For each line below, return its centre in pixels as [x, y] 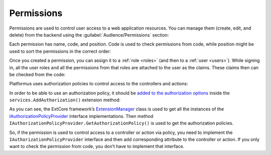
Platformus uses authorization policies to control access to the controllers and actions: [99, 84]
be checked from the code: [37, 74]
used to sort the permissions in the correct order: [60, 51]
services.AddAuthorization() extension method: [65, 100]
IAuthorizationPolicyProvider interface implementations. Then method [81, 116]
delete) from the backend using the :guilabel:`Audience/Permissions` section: [89, 35]
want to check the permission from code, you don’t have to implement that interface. [97, 146]
